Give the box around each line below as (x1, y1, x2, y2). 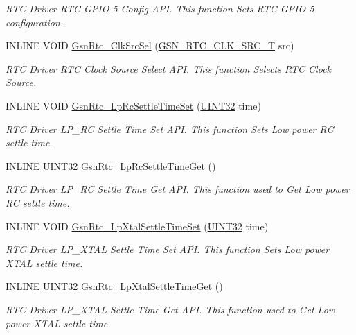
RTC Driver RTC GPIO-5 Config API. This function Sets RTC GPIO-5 (6, 1, 314, 15)
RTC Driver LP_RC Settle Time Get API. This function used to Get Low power (6, 182, 350, 196)
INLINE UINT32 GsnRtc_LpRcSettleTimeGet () (6, 158, 216, 173)
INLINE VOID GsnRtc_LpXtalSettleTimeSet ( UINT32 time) (6, 218, 269, 233)
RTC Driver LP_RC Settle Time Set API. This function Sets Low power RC (6, 121, 334, 136)
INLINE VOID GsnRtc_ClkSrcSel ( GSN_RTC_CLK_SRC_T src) (6, 38, 294, 53)
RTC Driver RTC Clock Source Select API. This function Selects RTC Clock (6, 61, 332, 76)
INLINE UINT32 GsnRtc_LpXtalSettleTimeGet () (6, 279, 223, 293)
